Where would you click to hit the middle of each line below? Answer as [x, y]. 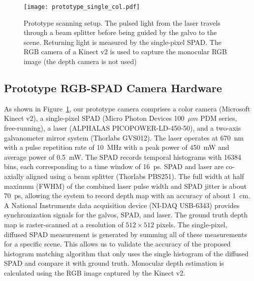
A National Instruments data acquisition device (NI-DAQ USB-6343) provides [122, 205]
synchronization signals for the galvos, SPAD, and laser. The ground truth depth [126, 215]
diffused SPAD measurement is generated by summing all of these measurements [126, 234]
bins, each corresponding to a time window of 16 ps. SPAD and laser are [114, 166]
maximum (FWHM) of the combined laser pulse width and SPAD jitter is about [125, 186]
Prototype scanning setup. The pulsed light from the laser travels [122, 22]
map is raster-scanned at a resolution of [64, 224]
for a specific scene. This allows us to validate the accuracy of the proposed [117, 244]
